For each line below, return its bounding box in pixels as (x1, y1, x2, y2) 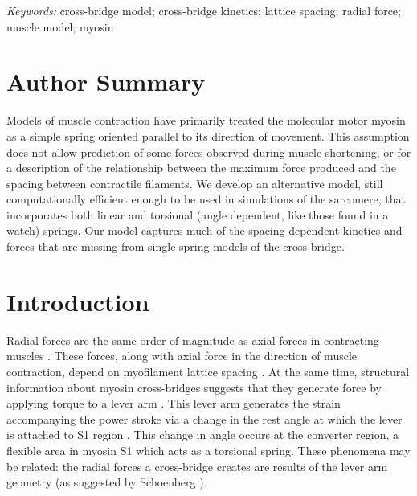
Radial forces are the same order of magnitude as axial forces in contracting (6, 331, 379, 348)
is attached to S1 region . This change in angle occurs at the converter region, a (6, 426, 399, 443)
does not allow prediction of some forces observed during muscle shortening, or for (6, 143, 411, 160)
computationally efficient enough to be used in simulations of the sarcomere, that (6, 191, 406, 207)
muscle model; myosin (6, 18, 114, 35)
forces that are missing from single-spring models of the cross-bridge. (6, 238, 345, 255)
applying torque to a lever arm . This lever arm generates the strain (6, 395, 341, 412)
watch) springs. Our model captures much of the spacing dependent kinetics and (6, 222, 403, 239)
